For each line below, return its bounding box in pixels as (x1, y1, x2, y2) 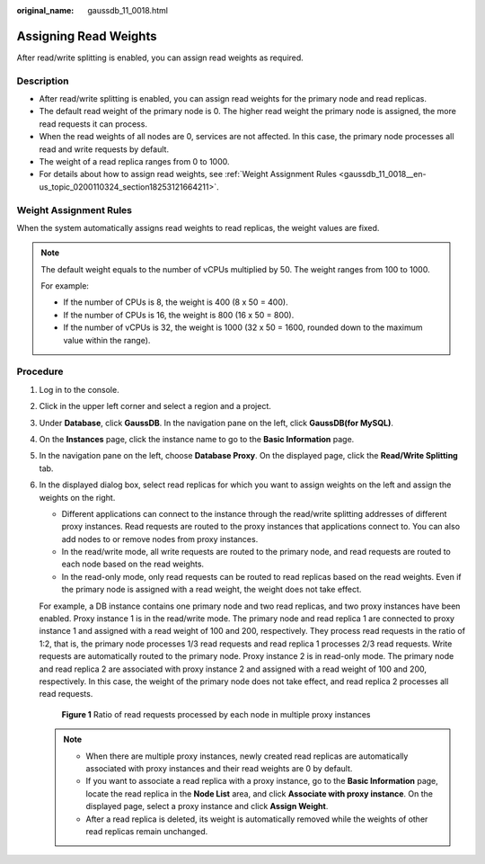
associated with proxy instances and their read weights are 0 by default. (85, 762, 353, 773)
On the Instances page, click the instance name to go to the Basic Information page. (39, 433, 355, 444)
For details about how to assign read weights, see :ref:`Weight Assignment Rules (39, 169, 337, 180)
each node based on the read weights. (61, 558, 205, 570)
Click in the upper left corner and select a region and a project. (39, 401, 271, 412)
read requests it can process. (39, 118, 148, 129)
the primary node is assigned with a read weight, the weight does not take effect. (61, 584, 362, 595)
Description (16, 75, 69, 87)
